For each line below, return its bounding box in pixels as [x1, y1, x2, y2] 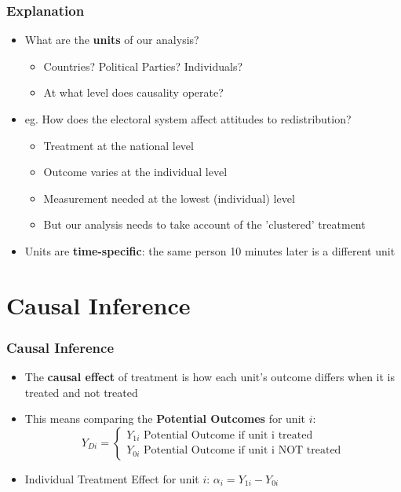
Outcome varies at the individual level [43, 163, 228, 180]
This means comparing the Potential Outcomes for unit [24, 410, 305, 427]
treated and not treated [24, 384, 138, 400]
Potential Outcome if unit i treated [144, 429, 313, 441]
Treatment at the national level [43, 137, 194, 153]
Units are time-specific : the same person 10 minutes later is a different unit [24, 242, 396, 259]
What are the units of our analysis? [24, 31, 199, 48]
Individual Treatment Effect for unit [24, 470, 199, 486]
